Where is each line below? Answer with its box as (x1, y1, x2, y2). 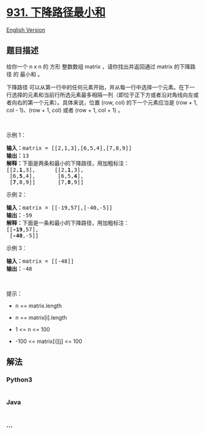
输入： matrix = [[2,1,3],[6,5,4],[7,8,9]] (6, 144, 132, 152)
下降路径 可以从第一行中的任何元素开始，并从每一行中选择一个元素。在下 (6, 83, 190, 90)
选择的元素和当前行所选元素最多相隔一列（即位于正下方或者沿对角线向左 (11, 91, 193, 98)
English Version (6, 26, 46, 34)
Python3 (6, 375, 32, 384)
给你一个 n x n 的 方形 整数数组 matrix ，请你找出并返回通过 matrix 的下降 (6, 62, 190, 70)
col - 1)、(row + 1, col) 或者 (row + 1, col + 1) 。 (6, 106, 124, 114)
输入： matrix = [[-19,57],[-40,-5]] (6, 204, 113, 211)
